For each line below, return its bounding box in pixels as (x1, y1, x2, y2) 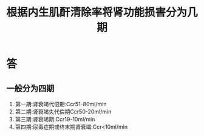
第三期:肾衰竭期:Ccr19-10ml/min (15, 116, 95, 123)
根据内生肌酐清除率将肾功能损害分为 (6, 5, 188, 19)
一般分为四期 (6, 83, 55, 93)
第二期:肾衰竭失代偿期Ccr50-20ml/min (15, 108, 112, 115)
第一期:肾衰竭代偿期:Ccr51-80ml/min (15, 101, 107, 107)
